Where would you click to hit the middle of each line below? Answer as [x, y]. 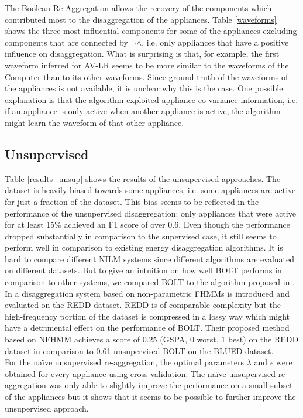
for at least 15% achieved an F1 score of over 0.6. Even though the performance [147, 225]
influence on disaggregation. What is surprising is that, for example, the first [142, 54]
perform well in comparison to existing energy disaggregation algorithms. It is [144, 247]
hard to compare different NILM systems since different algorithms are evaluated [150, 258]
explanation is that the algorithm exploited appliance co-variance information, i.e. [151, 99]
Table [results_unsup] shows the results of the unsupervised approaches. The [143, 178]
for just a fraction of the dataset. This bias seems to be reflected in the [132, 201]
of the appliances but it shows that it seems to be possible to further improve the [150, 397]
